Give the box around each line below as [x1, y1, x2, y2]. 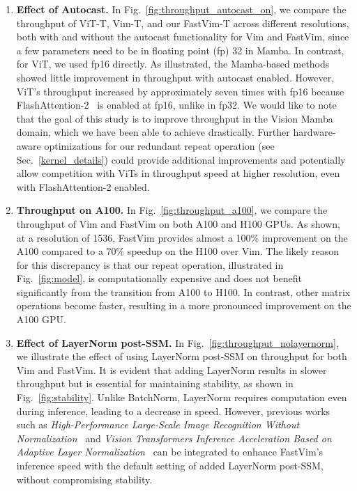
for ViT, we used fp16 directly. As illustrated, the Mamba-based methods [16, 56, 330, 71]
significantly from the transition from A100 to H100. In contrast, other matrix [16, 284, 351, 299]
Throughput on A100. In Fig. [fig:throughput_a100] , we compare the [16, 203, 328, 217]
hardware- [293, 125, 336, 139]
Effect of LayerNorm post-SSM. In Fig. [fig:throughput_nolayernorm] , [16, 335, 339, 350]
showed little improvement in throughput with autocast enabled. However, [16, 70, 335, 84]
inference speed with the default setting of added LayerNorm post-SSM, [16, 458, 324, 472]
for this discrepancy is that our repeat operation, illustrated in [16, 257, 284, 272]
